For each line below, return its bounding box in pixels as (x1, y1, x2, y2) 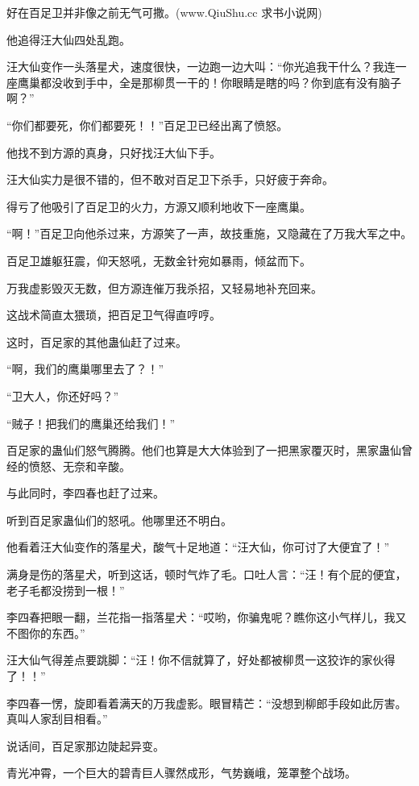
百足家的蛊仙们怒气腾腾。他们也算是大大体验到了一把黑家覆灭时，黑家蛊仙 (6, 442, 401, 459)
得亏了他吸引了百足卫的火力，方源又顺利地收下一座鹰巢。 (6, 198, 311, 214)
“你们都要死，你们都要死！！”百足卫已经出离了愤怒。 (6, 116, 288, 133)
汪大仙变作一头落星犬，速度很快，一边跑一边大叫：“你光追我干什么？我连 (6, 58, 396, 75)
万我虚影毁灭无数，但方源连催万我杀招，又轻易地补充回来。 (6, 279, 322, 296)
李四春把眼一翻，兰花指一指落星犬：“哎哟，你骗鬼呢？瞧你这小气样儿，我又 (6, 609, 407, 626)
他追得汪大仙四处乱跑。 (6, 31, 131, 48)
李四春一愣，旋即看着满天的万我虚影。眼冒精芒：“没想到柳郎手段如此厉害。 (6, 694, 407, 711)
